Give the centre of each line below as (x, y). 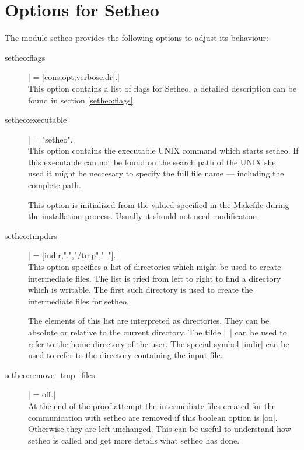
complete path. (55, 185)
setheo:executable (36, 120)
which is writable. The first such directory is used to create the (141, 290)
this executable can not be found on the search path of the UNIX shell (154, 162)
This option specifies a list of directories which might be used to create (155, 267)
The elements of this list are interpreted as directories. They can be (149, 321)
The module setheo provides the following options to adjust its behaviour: (137, 38)
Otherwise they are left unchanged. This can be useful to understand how (160, 429)
